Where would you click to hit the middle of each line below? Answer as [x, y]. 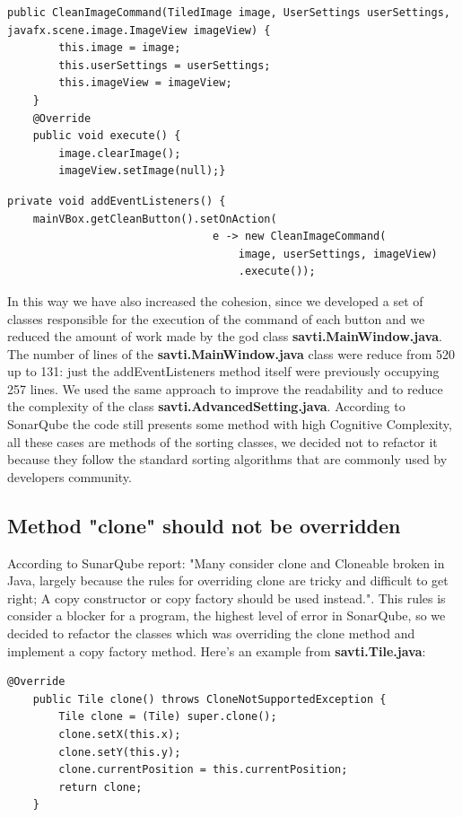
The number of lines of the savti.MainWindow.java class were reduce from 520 [231, 353]
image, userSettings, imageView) [338, 254]
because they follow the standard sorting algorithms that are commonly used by [227, 459]
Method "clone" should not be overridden [204, 525]
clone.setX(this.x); [120, 734]
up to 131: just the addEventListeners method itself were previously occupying [223, 371]
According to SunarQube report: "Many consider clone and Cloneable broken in [226, 562]
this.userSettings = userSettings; [165, 65]
